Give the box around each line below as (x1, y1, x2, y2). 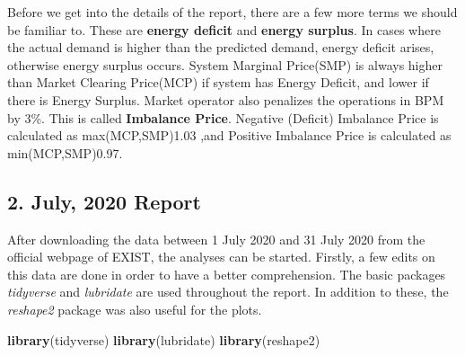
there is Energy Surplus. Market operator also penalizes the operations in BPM (7, 90, 444, 109)
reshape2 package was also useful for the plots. (7, 299, 262, 318)
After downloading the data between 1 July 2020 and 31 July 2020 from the (7, 229, 426, 248)
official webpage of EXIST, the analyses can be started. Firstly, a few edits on (7, 247, 435, 266)
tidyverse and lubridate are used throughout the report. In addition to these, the (7, 282, 449, 301)
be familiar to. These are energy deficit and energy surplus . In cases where (7, 20, 441, 39)
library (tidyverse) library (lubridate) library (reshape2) (7, 330, 320, 349)
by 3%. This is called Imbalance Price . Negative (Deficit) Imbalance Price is (7, 108, 439, 127)
